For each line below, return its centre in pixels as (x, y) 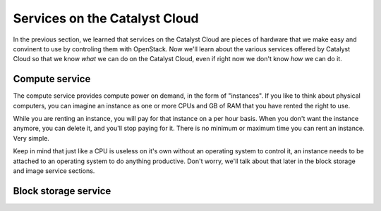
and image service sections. (54, 171)
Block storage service (62, 191)
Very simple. (31, 138)
